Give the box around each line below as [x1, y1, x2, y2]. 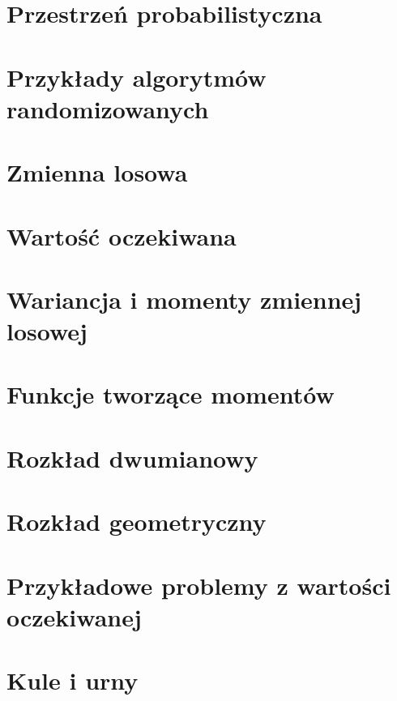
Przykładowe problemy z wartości [6, 568, 391, 601]
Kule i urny [6, 664, 139, 697]
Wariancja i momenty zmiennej [6, 282, 362, 315]
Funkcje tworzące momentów [6, 378, 335, 411]
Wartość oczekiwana [6, 219, 237, 252]
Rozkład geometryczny [6, 505, 267, 538]
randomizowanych [6, 92, 209, 125]
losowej [6, 314, 88, 348]
